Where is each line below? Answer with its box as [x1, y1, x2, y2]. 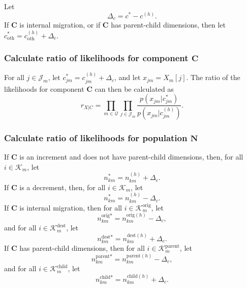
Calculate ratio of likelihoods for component [4, 51, 189, 64]
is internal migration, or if [19, 19, 101, 30]
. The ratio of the [186, 72, 240, 83]
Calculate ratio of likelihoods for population [4, 131, 188, 144]
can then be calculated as [95, 83, 174, 94]
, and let [114, 72, 141, 83]
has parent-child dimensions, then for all [19, 243, 145, 253]
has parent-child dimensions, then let [111, 19, 226, 30]
